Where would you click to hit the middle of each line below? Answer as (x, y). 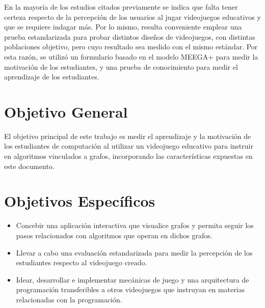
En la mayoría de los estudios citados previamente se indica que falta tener (121, 7)
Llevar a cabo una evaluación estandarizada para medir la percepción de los (134, 252)
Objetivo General (66, 111)
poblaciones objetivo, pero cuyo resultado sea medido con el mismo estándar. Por (131, 47)
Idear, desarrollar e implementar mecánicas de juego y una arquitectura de (132, 279)
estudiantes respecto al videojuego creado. (82, 262)
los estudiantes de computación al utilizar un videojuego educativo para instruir (129, 146)
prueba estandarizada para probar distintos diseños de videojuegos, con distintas (130, 36)
